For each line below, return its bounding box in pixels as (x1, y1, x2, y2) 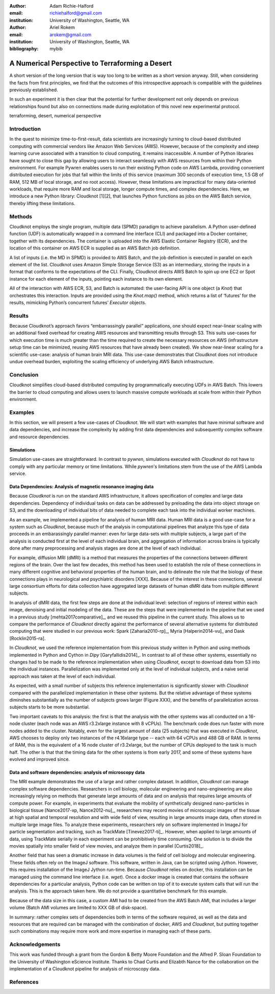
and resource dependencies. (9, 434, 70, 440)
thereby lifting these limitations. (9, 200, 76, 206)
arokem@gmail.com (49, 31, 92, 38)
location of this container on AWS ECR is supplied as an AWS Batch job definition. (9, 245, 181, 251)
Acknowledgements (9, 941, 61, 948)
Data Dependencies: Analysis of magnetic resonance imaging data (9, 484, 154, 490)
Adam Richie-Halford (49, 3, 94, 9)
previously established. (9, 87, 58, 93)
